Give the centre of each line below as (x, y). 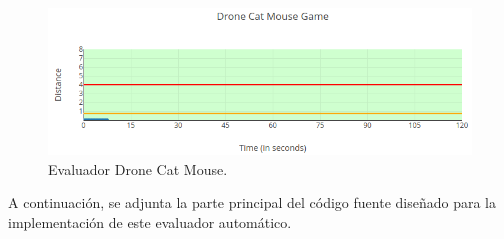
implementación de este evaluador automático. (150, 222)
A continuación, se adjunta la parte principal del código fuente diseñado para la (252, 202)
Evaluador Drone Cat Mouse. (138, 168)
